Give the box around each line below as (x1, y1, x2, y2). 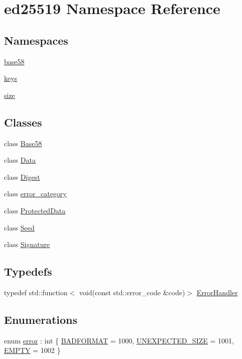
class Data (4, 155, 36, 165)
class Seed (4, 222, 35, 232)
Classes (4, 114, 42, 130)
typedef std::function (4, 287, 68, 297)
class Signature (4, 239, 50, 250)
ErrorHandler (196, 287, 238, 297)
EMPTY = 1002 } (4, 345, 61, 355)
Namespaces (4, 32, 68, 48)
